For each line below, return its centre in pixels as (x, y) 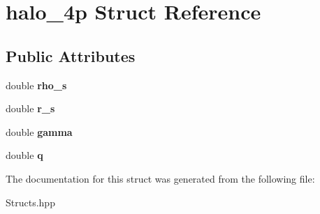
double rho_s (36, 85)
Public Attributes (71, 55)
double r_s (30, 108)
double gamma (39, 131)
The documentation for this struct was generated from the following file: (160, 178)
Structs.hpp (30, 202)
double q (24, 155)
